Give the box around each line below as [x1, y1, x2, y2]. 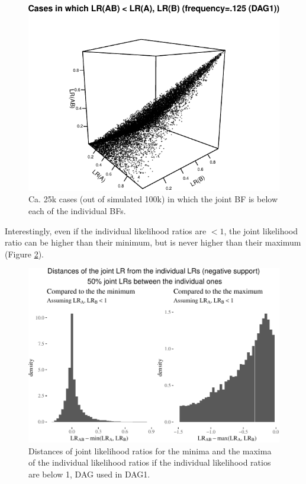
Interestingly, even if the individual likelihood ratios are [5, 224, 207, 237]
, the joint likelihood [224, 224, 298, 237]
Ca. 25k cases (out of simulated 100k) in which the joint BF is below [28, 193, 278, 205]
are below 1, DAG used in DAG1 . [28, 467, 150, 480]
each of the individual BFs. [28, 204, 126, 216]
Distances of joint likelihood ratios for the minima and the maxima [28, 444, 272, 457]
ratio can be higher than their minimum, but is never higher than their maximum [5, 236, 301, 249]
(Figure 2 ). [5, 247, 44, 260]
